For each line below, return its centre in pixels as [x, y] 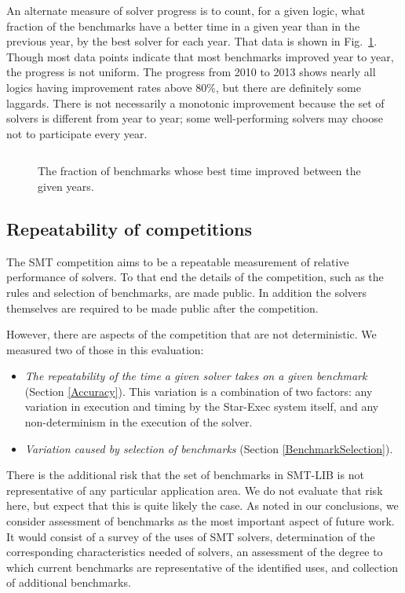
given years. [66, 186]
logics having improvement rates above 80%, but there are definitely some [184, 87]
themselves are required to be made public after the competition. [162, 307]
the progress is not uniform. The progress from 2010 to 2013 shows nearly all [191, 72]
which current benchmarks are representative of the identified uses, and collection [202, 567]
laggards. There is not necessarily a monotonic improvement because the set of [195, 102]
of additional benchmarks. [69, 582]
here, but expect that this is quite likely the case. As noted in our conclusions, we [202, 505]
